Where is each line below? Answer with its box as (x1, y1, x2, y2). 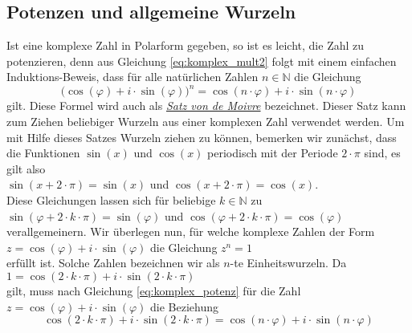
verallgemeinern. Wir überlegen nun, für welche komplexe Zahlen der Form (6, 223, 375, 240)
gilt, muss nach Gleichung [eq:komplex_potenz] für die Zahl (6, 282, 301, 299)
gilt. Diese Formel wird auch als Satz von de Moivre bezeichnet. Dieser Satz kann (6, 97, 406, 114)
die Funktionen (6, 144, 80, 161)
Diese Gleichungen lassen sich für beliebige (6, 192, 216, 209)
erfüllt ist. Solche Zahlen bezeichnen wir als (6, 254, 220, 271)
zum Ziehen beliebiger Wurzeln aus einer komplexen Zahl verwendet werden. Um (6, 113, 405, 130)
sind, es (364, 144, 401, 161)
